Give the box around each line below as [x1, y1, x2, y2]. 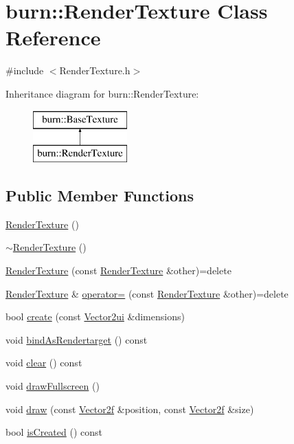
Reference [5, 23, 101, 52]
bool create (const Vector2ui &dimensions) [5, 309, 185, 324]
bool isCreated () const [5, 425, 102, 439]
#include [5, 63, 44, 78]
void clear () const [5, 355, 82, 370]
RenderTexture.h [59, 63, 131, 78]
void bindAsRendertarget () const [5, 332, 148, 346]
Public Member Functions [5, 185, 194, 206]
